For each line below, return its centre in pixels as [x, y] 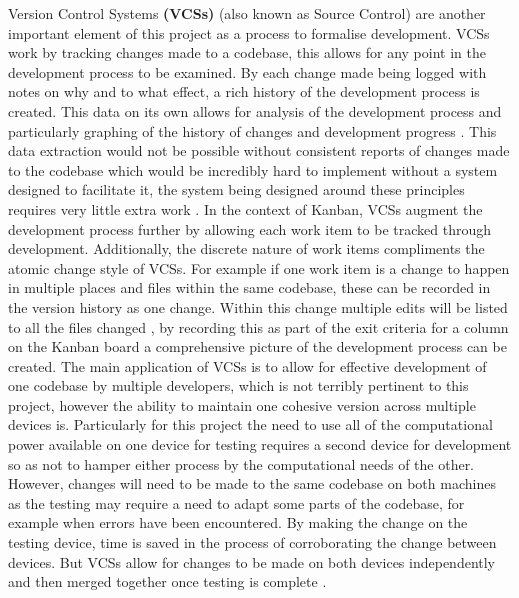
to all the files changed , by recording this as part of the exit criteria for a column [258, 326]
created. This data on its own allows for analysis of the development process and [255, 110]
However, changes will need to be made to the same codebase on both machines [252, 483]
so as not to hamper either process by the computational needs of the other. [241, 463]
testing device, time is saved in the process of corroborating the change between [252, 542]
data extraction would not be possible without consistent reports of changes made [259, 150]
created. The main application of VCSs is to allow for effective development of [247, 365]
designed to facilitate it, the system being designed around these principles [236, 189]
